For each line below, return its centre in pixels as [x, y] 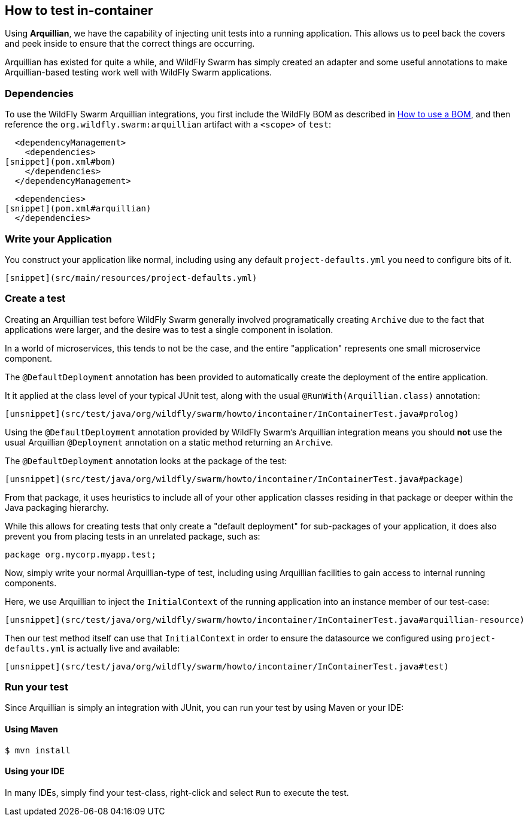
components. [31, 583]
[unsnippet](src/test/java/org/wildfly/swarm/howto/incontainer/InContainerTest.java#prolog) [232, 413]
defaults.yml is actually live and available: [92, 648]
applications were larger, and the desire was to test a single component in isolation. [169, 329]
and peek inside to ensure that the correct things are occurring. [130, 44]
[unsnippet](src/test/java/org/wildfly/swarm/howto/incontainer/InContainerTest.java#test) [227, 666]
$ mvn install [38, 750]
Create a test [35, 299]
